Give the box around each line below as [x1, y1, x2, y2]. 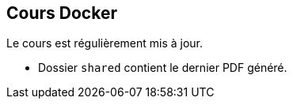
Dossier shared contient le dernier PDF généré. [38, 61, 287, 75]
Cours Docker [6, 3, 117, 23]
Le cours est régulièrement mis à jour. [6, 36, 204, 51]
